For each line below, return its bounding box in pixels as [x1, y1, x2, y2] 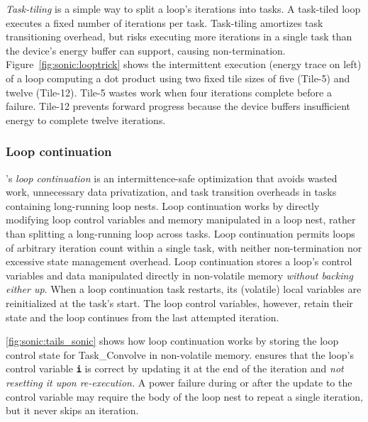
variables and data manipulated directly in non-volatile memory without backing [6, 267, 353, 282]
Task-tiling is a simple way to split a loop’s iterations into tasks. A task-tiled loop [6, 1, 361, 16]
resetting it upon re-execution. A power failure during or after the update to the [6, 374, 352, 389]
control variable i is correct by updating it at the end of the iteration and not [6, 361, 344, 376]
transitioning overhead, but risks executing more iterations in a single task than [6, 29, 352, 44]
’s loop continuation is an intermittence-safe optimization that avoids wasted [6, 170, 338, 185]
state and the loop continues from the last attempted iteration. [6, 309, 279, 324]
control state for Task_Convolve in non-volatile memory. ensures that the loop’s [6, 347, 354, 362]
